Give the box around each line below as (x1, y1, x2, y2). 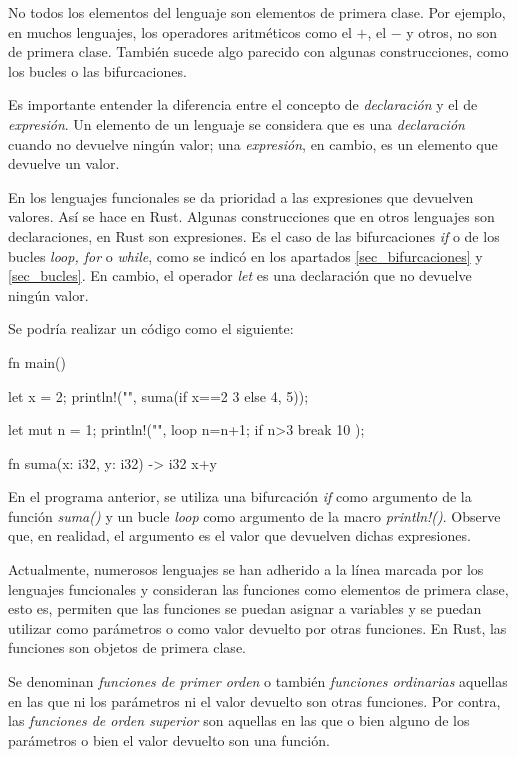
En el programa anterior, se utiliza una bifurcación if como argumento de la (8, 486, 472, 507)
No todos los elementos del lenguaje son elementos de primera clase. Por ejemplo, (8, 2, 506, 22)
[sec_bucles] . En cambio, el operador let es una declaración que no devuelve (8, 265, 472, 286)
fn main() (8, 351, 66, 372)
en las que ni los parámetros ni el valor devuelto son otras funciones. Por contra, (8, 690, 501, 711)
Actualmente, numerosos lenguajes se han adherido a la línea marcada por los (8, 559, 484, 580)
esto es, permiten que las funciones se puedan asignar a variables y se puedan (8, 598, 482, 619)
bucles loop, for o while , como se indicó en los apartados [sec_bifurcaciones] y (8, 245, 483, 266)
